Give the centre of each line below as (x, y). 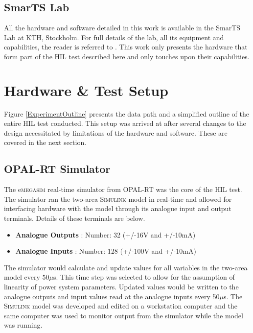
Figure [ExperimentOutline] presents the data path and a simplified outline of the (126, 113)
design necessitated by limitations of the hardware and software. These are (116, 132)
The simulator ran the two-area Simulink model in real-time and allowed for (118, 199)
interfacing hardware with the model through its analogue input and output (118, 208)
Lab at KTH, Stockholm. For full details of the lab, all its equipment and (114, 37)
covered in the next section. (45, 142)
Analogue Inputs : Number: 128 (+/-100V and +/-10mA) (106, 251)
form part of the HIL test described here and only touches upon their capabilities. (127, 56)
